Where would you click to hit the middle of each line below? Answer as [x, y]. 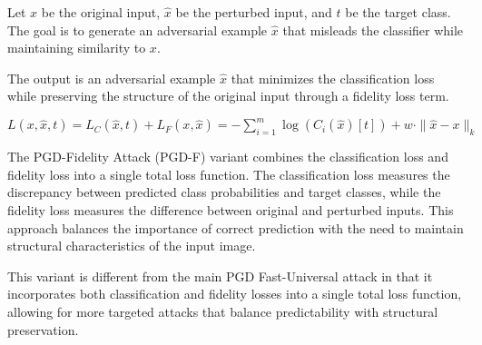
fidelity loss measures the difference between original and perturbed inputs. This [231, 210]
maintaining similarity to [77, 48]
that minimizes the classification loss [333, 78]
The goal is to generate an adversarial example [138, 30]
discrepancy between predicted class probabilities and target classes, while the [224, 192]
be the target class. [398, 12]
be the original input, [101, 12]
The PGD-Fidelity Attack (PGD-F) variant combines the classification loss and [228, 157]
